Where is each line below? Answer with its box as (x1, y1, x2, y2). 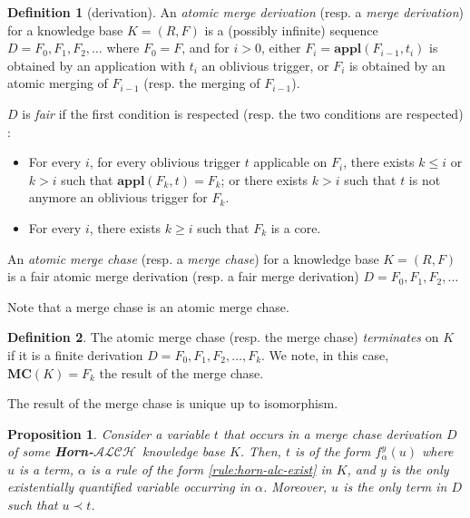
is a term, (19, 459, 73, 478)
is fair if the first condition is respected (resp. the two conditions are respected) (22, 103, 464, 122)
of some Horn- (7, 442, 93, 461)
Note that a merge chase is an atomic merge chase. (7, 297, 289, 316)
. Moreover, (262, 477, 328, 496)
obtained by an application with (7, 55, 186, 74)
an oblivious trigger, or (201, 55, 329, 74)
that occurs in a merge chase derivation (222, 424, 442, 443)
